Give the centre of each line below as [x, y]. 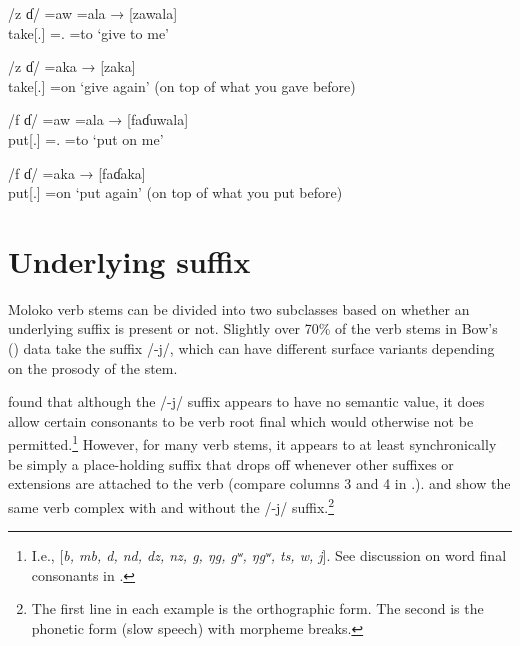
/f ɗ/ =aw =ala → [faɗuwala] [98, 119]
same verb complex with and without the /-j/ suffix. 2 [171, 505]
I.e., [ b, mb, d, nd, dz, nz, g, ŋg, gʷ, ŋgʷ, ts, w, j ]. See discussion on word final [269, 555]
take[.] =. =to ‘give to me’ [88, 32]
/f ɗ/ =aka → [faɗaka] [77, 172]
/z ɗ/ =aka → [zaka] [72, 66]
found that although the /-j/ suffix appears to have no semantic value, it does [246, 401]
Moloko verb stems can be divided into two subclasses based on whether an [239, 308]
